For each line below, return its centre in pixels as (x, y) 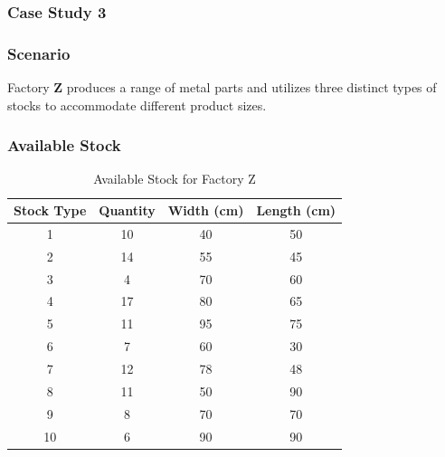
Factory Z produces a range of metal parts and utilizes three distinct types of (222, 87)
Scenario (39, 53)
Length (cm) (296, 210)
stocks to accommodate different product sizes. (137, 105)
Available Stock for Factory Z (175, 179)
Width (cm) (206, 210)
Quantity (127, 210)
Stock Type (50, 210)
